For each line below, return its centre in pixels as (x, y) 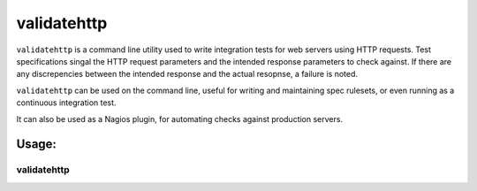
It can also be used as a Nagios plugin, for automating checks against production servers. (180, 118)
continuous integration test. (66, 103)
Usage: (37, 145)
